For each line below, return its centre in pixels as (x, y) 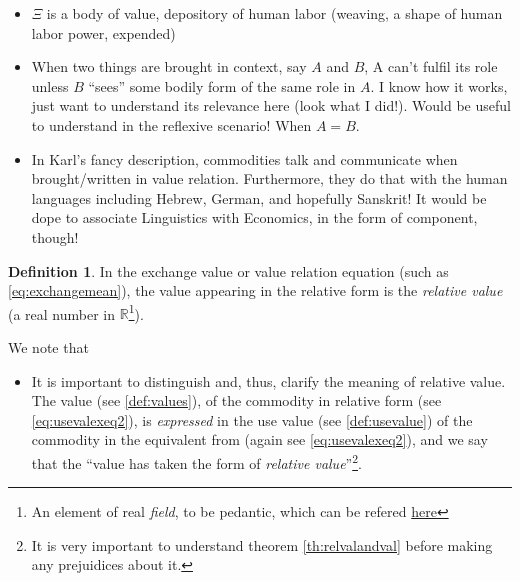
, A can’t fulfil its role (431, 66)
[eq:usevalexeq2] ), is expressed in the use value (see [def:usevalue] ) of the (252, 419)
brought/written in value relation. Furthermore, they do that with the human (269, 178)
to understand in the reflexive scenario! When (171, 124)
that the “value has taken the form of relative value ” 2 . (196, 461)
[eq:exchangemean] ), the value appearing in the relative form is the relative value (255, 290)
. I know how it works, (439, 85)
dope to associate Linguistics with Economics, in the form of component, (254, 217)
